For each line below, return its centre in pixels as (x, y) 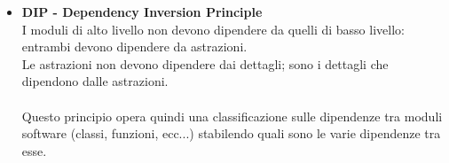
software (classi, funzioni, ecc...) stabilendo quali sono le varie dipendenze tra (231, 133)
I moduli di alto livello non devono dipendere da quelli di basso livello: (213, 29)
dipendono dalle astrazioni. (95, 81)
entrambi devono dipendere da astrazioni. (134, 47)
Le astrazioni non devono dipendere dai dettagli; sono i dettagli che (205, 63)
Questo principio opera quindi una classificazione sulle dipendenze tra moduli (232, 116)
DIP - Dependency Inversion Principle (142, 12)
